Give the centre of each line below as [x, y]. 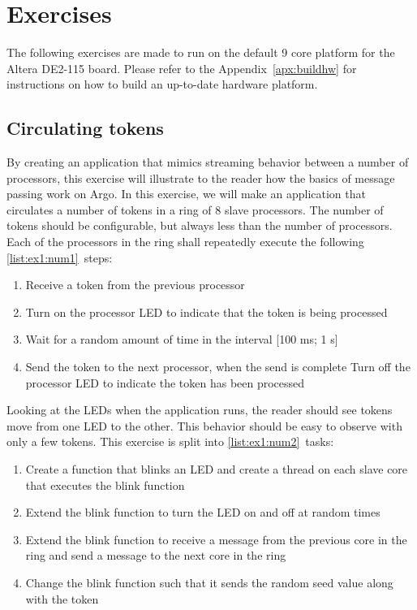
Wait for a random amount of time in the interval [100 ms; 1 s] [182, 339]
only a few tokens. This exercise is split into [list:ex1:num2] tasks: [170, 441]
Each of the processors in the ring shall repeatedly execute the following [185, 242]
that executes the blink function [105, 485]
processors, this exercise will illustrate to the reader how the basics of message [201, 177]
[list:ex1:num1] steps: [60, 257]
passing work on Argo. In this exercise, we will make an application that [186, 194]
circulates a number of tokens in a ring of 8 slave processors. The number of [195, 209]
